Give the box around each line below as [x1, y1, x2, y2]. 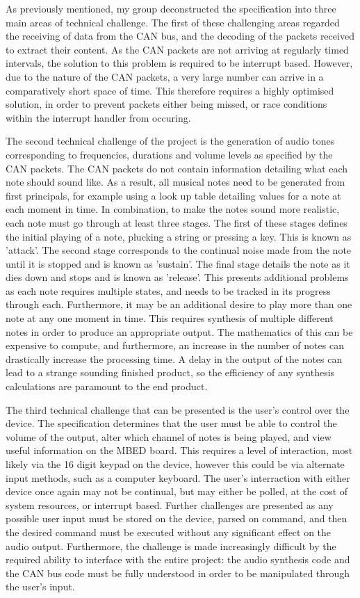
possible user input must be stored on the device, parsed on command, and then [6, 511, 347, 526]
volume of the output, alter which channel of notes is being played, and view [6, 429, 332, 444]
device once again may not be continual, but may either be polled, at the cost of [6, 484, 348, 499]
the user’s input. [6, 579, 75, 594]
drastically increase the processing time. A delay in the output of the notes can [6, 351, 343, 366]
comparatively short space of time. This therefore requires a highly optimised [6, 83, 334, 97]
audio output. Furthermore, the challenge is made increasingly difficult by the [6, 538, 336, 553]
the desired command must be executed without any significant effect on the [6, 524, 332, 539]
